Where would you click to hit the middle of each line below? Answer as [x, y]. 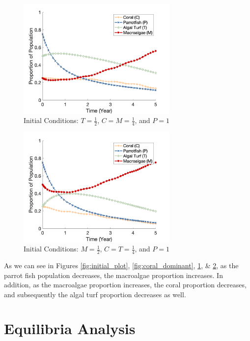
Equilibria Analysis [70, 328]
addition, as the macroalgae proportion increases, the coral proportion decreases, [125, 285]
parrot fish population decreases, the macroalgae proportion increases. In [113, 275]
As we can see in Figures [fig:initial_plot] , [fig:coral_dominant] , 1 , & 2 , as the [121, 265]
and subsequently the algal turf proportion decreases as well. [95, 294]
